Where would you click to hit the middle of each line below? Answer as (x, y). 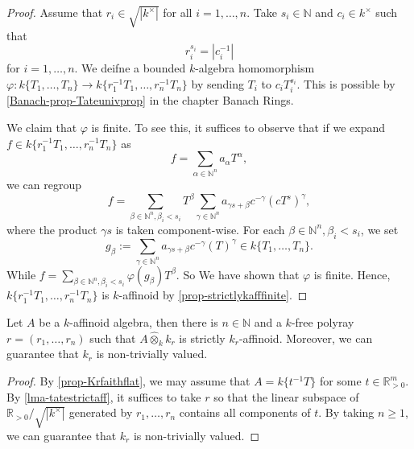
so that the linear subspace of (286, 396)
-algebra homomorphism (255, 68)
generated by (101, 412)
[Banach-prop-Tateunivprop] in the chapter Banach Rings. (150, 100)
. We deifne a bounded (130, 68)
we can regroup (44, 185)
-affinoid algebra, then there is (144, 322)
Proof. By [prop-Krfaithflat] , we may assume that (128, 381)
